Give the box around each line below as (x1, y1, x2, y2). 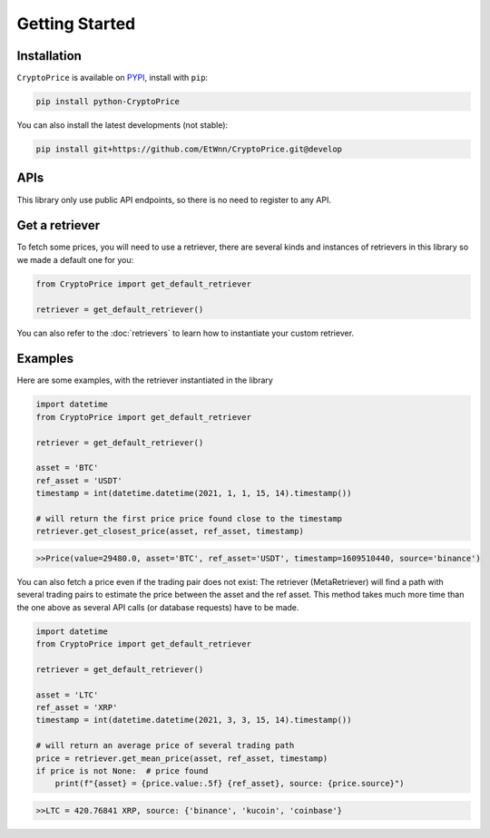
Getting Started (16, 14, 136, 34)
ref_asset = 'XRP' (35, 703, 118, 713)
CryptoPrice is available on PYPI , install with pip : (16, 73, 209, 83)
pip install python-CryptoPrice (35, 96, 181, 107)
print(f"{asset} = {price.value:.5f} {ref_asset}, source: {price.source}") (54, 778, 405, 789)
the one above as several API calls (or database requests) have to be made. (16, 601, 299, 612)
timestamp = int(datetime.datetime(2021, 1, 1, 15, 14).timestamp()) (35, 488, 352, 499)
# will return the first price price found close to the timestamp (35, 513, 343, 523)
